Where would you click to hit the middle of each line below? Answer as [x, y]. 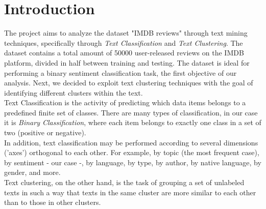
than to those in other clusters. [53, 202]
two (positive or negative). [45, 132]
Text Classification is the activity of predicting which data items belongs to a [125, 102]
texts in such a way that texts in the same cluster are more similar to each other [130, 192]
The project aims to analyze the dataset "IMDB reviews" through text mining [126, 33]
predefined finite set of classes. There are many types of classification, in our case [131, 112]
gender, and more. [32, 172]
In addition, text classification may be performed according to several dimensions [131, 142]
